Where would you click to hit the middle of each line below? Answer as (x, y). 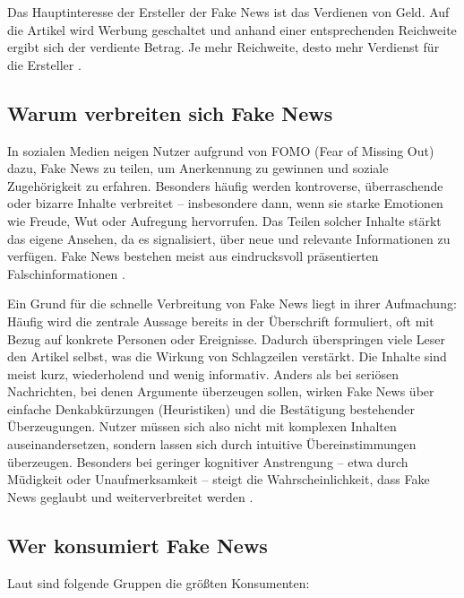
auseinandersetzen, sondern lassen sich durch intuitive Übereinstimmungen (212, 444)
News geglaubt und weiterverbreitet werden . (130, 496)
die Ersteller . (44, 64)
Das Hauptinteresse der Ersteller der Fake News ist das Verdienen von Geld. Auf (228, 12)
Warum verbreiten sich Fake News (170, 113)
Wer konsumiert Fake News (137, 545)
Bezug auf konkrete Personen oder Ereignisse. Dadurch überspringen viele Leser (226, 338)
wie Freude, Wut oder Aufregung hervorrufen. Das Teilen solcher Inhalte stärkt (224, 220)
